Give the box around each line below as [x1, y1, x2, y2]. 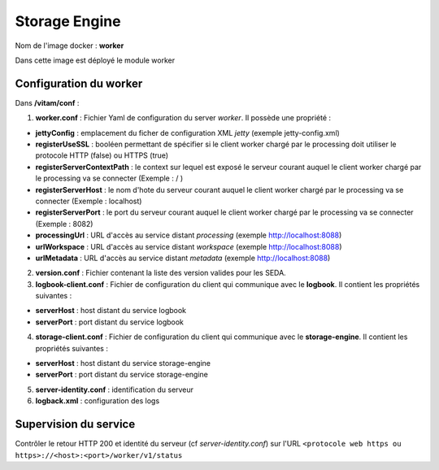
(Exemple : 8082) [35, 219, 93, 228]
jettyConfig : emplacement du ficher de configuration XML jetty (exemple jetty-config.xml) [35, 128, 341, 137]
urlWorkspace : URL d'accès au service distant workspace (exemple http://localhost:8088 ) [35, 242, 342, 251]
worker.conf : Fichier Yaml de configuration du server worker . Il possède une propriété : [35, 113, 332, 123]
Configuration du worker [15, 76, 143, 90]
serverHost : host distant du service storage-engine [35, 359, 211, 368]
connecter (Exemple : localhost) [35, 196, 142, 206]
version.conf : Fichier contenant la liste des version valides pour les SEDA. [35, 268, 286, 278]
